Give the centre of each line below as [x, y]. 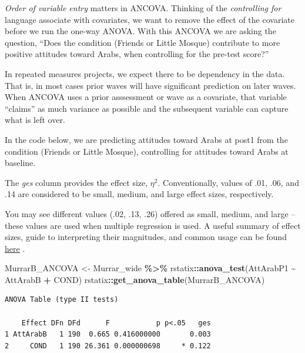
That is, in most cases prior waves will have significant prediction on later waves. [150, 85]
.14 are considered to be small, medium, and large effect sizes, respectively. [139, 194]
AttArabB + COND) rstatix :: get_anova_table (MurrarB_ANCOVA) [135, 279]
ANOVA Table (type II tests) [62, 300]
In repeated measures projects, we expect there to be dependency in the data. [145, 73]
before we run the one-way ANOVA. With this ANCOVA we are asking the [140, 31]
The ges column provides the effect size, [76, 182]
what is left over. [35, 120]
